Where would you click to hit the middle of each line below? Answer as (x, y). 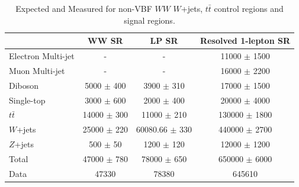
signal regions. (149, 20)
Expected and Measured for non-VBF (84, 8)
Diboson (24, 85)
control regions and (249, 8)
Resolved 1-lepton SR (245, 41)
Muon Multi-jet (37, 70)
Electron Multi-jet (42, 56)
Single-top (27, 100)
